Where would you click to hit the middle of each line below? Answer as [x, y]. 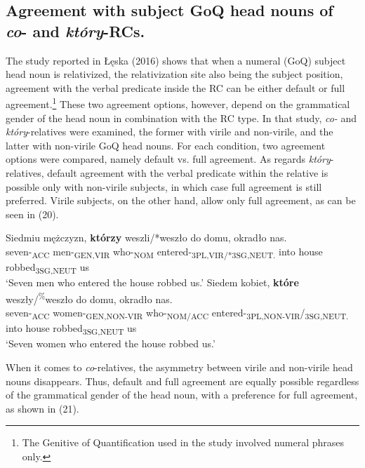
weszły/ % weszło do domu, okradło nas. [89, 297]
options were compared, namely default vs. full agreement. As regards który [168, 159]
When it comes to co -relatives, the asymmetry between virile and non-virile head [179, 367]
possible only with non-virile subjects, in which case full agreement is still [164, 186]
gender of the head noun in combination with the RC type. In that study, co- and [181, 118]
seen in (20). [32, 214]
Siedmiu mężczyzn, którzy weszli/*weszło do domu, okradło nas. [146, 238]
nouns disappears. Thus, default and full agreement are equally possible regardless [182, 381]
